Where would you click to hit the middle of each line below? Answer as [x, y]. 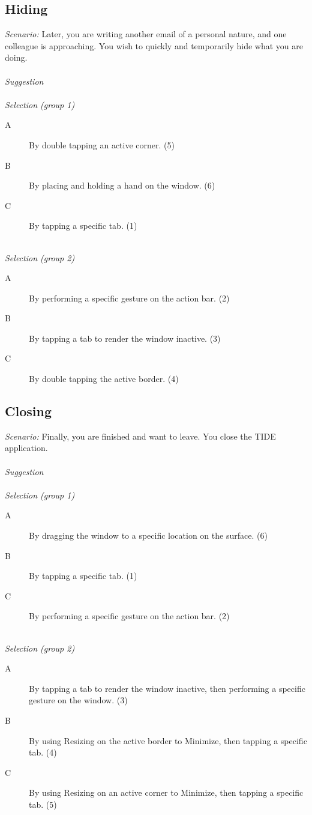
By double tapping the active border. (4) [104, 379]
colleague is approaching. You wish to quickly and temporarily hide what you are [154, 45]
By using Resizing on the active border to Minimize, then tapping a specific [168, 740]
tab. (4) [43, 752]
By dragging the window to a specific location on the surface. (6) [148, 535]
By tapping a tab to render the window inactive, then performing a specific [167, 688]
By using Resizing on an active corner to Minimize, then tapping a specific [166, 792]
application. [26, 448]
